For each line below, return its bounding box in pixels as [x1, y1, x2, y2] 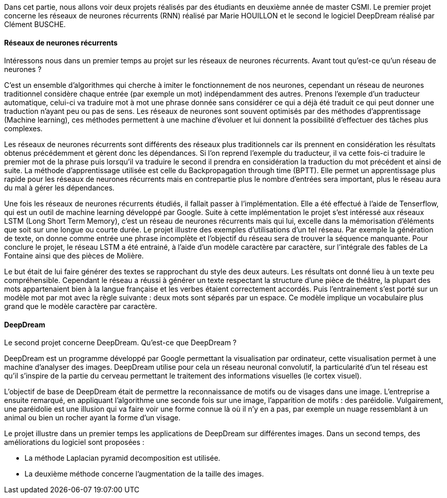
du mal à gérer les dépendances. [4, 183, 115, 193]
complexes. [4, 124, 43, 133]
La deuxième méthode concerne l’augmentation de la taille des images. [25, 469, 264, 479]
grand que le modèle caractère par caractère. [4, 302, 157, 311]
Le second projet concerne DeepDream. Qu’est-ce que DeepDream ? [4, 338, 237, 347]
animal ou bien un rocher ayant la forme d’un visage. [4, 413, 181, 422]
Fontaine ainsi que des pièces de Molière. [4, 251, 144, 260]
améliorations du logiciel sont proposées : [4, 438, 145, 447]
